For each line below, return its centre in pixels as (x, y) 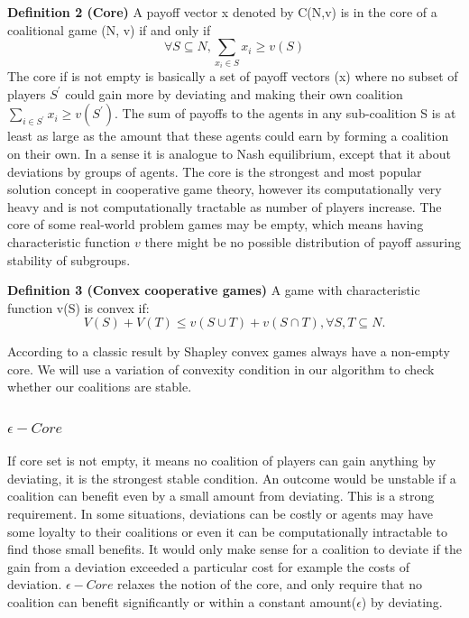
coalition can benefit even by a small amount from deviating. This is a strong (221, 496)
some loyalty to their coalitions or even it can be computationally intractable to (227, 531)
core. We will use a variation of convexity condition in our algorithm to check (221, 369)
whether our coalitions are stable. (100, 387)
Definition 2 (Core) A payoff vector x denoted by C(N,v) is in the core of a (222, 12)
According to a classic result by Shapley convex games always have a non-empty (229, 351)
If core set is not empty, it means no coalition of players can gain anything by (222, 461)
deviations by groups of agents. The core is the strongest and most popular (215, 171)
